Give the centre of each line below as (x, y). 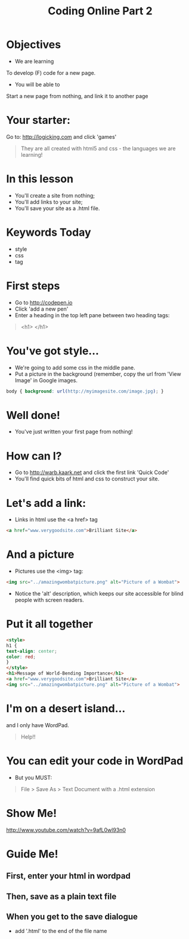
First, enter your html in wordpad (69, 876)
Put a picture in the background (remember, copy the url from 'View (98, 374)
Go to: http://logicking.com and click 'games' (61, 136)
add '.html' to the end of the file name (61, 931)
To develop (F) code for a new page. (51, 72)
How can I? (34, 456)
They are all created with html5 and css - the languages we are (98, 148)
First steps (33, 286)
